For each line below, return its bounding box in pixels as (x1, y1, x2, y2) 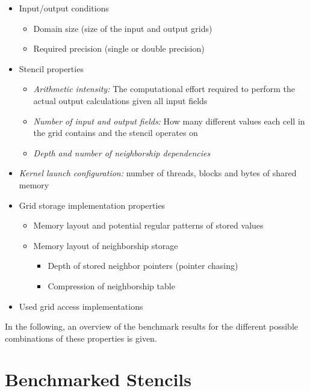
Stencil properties (19, 62, 84, 75)
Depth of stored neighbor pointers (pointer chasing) (48, 259, 238, 272)
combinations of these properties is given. (5, 331, 157, 344)
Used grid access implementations (19, 300, 143, 312)
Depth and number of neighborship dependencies (33, 146, 211, 159)
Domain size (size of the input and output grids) (33, 22, 212, 34)
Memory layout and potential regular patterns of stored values (33, 219, 264, 232)
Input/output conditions (19, 2, 109, 14)
